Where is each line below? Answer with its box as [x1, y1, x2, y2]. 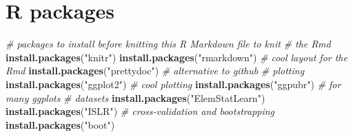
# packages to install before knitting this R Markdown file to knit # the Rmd [6, 36, 331, 51]
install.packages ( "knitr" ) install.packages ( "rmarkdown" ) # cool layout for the [6, 50, 347, 64]
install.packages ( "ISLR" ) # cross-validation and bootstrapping [6, 104, 275, 118]
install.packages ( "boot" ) [6, 117, 115, 131]
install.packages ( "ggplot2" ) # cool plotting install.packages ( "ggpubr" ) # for [6, 76, 341, 91]
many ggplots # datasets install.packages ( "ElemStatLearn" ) [6, 90, 265, 105]
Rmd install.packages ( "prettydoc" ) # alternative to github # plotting [6, 63, 305, 78]
